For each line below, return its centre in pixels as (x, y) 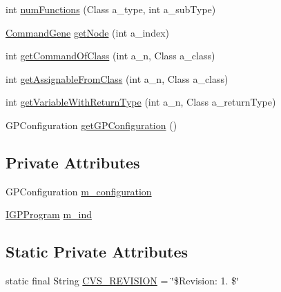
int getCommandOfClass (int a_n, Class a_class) (110, 56)
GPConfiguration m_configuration (79, 191)
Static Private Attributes (97, 252)
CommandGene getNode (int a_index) (87, 32)
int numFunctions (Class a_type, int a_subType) (111, 9)
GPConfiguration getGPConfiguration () (91, 125)
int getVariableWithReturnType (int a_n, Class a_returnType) (141, 102)
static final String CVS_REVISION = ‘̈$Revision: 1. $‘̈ (122, 281)
